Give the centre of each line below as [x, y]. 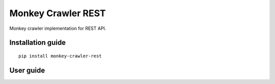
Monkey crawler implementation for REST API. [58, 28]
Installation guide [38, 43]
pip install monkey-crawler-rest [60, 56]
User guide [27, 70]
